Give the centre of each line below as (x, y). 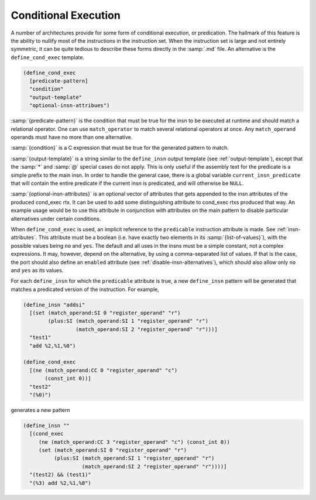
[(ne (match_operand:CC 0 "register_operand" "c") (104, 370)
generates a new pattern (40, 410)
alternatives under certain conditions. (56, 218)
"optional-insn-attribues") (70, 106)
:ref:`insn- (288, 229)
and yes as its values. (37, 270)
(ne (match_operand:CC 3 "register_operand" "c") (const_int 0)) (134, 442)
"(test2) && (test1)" (61, 475)
